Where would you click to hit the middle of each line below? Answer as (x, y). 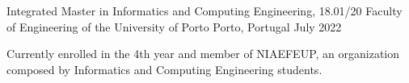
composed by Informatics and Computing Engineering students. (164, 69)
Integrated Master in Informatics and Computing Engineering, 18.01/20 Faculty (204, 10)
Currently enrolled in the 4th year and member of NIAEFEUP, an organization (203, 54)
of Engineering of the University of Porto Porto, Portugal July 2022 (174, 26)
